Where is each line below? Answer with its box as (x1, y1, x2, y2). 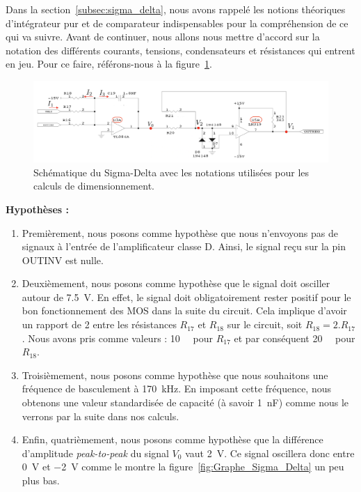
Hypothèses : (6, 201, 70, 216)
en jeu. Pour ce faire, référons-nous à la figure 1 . (6, 56, 212, 71)
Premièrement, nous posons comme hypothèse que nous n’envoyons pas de (22, 225, 339, 240)
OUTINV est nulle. (22, 252, 104, 267)
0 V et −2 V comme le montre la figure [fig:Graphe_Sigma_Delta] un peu (22, 459, 344, 474)
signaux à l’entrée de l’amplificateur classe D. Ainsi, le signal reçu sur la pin (22, 239, 346, 254)
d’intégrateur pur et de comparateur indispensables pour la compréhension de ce (6, 15, 348, 30)
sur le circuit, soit (227, 317, 303, 332)
